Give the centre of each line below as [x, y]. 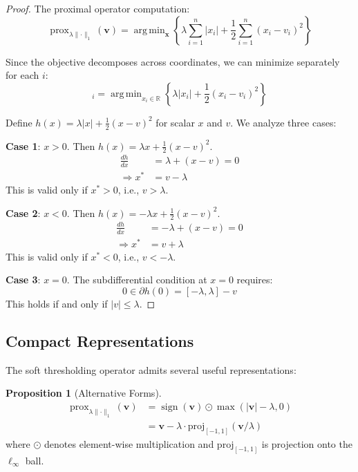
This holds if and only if [57, 304]
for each [22, 75]
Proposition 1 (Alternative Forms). [84, 393]
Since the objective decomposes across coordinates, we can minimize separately [173, 61]
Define [19, 122]
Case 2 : [23, 213]
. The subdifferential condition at [137, 280]
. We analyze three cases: [283, 122]
